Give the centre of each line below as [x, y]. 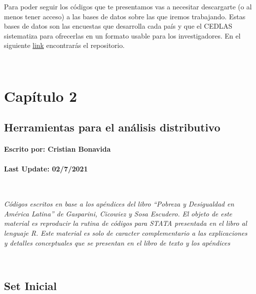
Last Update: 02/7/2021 [46, 168]
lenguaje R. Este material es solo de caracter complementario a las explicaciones [126, 233]
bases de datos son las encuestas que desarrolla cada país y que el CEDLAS [118, 26]
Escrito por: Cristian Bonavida [57, 149]
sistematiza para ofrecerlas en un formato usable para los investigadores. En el [122, 35]
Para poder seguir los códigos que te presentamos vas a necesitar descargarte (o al [128, 6]
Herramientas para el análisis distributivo [112, 127]
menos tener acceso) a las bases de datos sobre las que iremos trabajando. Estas [125, 16]
